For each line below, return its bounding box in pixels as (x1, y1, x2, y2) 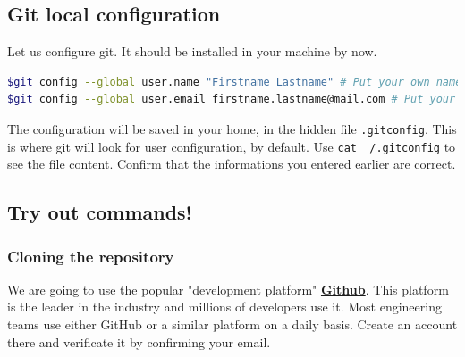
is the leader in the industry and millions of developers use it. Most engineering (7, 297, 442, 316)
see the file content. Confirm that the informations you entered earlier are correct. (7, 154, 456, 173)
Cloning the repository (7, 245, 174, 267)
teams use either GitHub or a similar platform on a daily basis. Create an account (7, 315, 458, 334)
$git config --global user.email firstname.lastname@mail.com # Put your (7, 93, 456, 106)
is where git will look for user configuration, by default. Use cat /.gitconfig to (7, 137, 456, 155)
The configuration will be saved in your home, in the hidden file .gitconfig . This (7, 119, 457, 137)
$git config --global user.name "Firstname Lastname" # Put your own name (7, 75, 462, 88)
